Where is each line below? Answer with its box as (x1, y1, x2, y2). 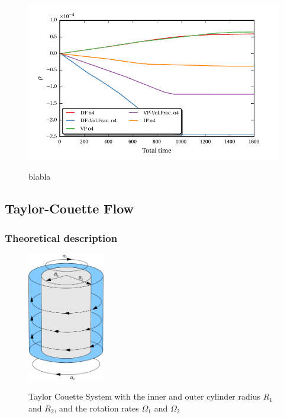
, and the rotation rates (54, 401, 139, 414)
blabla (28, 170, 51, 183)
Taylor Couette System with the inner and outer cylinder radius (28, 390, 260, 403)
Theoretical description (5, 230, 118, 245)
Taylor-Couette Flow (5, 199, 134, 218)
